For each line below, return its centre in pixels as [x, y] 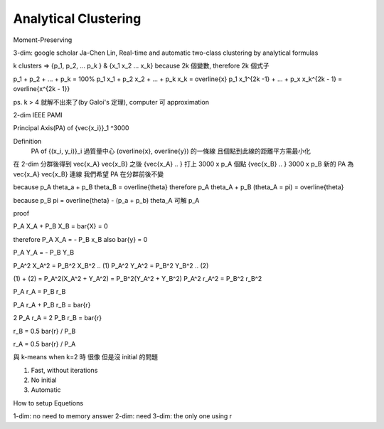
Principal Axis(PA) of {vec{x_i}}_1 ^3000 [71, 128]
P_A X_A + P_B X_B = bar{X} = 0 [60, 226]
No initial [44, 380]
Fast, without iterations [64, 370]
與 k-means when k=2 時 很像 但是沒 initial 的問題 [86, 357]
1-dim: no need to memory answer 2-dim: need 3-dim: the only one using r [123, 416]
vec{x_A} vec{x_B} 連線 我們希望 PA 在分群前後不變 [88, 174]
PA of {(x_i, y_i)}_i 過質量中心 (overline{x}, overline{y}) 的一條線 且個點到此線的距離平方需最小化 [171, 151]
